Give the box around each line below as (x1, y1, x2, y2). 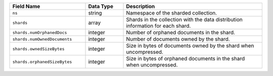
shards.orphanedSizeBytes (12, 59, 72, 64)
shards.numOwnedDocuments (12, 36, 72, 42)
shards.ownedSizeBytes (12, 46, 65, 51)
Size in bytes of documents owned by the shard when (126, 42, 254, 49)
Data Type (88, 3, 114, 10)
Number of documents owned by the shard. (126, 36, 230, 42)
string (88, 10, 102, 16)
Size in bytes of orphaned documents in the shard (126, 55, 245, 62)
